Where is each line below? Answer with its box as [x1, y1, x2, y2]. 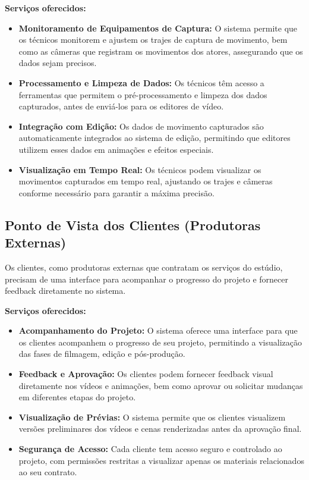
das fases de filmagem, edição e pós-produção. [18, 347, 185, 360]
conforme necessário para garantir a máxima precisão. [18, 186, 215, 199]
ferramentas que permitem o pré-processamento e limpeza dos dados [18, 88, 267, 101]
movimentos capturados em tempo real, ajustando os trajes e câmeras [18, 175, 273, 187]
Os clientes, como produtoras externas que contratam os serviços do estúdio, [5, 261, 283, 273]
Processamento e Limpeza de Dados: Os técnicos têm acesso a [18, 76, 264, 89]
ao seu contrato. [18, 466, 77, 478]
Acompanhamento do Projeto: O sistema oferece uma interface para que [18, 324, 298, 337]
